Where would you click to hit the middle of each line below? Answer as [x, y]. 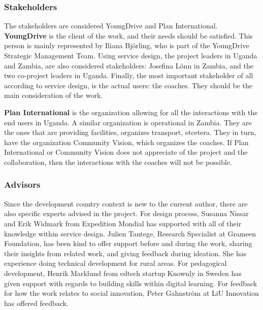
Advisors [22, 184]
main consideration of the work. [54, 95]
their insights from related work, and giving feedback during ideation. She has [125, 253]
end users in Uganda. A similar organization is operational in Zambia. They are [128, 122]
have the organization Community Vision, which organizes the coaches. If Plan [126, 142]
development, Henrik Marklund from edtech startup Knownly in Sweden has [123, 273]
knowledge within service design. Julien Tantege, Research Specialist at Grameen [130, 233]
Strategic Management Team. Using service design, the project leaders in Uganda [131, 55]
